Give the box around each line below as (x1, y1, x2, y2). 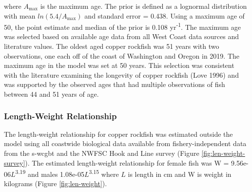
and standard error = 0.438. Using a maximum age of (84, 10, 245, 21)
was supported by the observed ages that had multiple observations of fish (4, 79, 225, 89)
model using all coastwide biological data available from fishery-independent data (4, 138, 247, 149)
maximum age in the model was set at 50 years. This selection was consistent (4, 60, 234, 70)
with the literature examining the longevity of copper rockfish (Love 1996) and (4, 69, 239, 80)
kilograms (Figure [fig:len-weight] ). (4, 178, 107, 189)
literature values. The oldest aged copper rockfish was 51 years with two (4, 41, 219, 51)
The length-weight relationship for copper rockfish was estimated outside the (4, 128, 233, 139)
